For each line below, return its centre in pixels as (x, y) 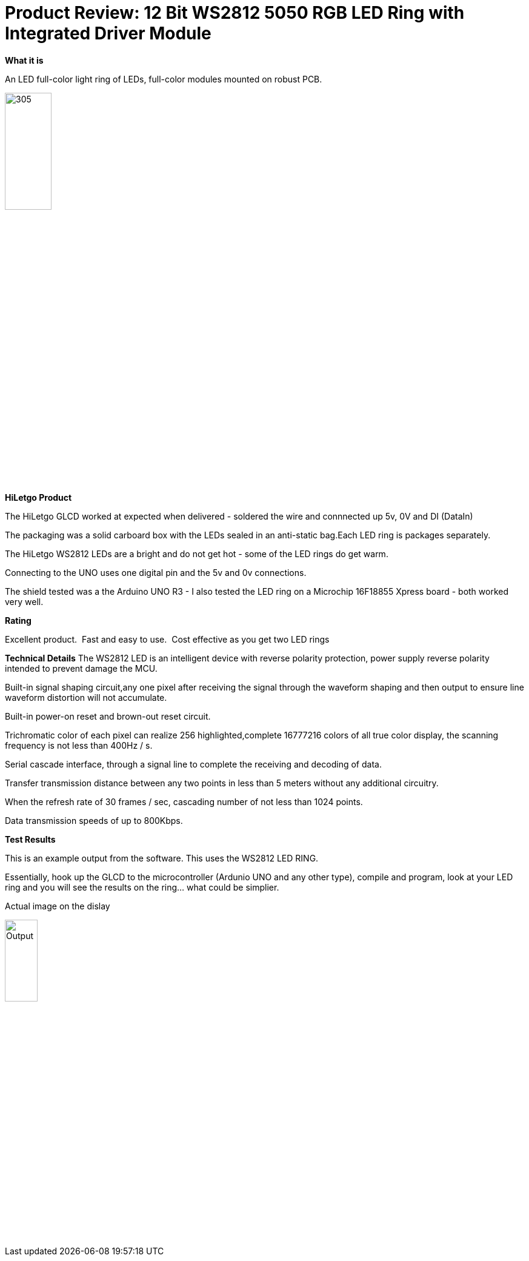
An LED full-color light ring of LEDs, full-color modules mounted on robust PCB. (164, 79)
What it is (24, 60)
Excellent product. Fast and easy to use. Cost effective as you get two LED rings (167, 640)
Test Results (30, 840)
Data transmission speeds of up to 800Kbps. (94, 821)
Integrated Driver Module (108, 33)
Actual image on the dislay (58, 906)
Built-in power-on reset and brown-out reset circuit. (108, 717)
